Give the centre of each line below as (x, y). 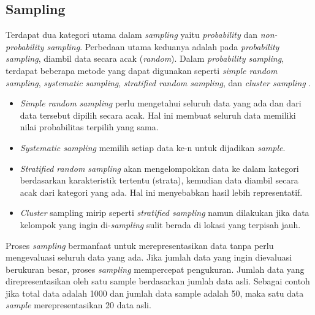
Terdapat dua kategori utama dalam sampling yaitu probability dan (132, 35)
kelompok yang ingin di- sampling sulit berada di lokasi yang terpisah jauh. (160, 224)
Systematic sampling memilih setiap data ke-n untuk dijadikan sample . (153, 147)
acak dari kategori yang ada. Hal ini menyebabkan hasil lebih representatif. (161, 192)
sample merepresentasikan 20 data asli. (78, 305)
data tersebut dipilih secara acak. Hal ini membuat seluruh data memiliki (158, 115)
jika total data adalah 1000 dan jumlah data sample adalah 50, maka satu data (155, 293)
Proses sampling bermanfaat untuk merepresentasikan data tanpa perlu (140, 245)
